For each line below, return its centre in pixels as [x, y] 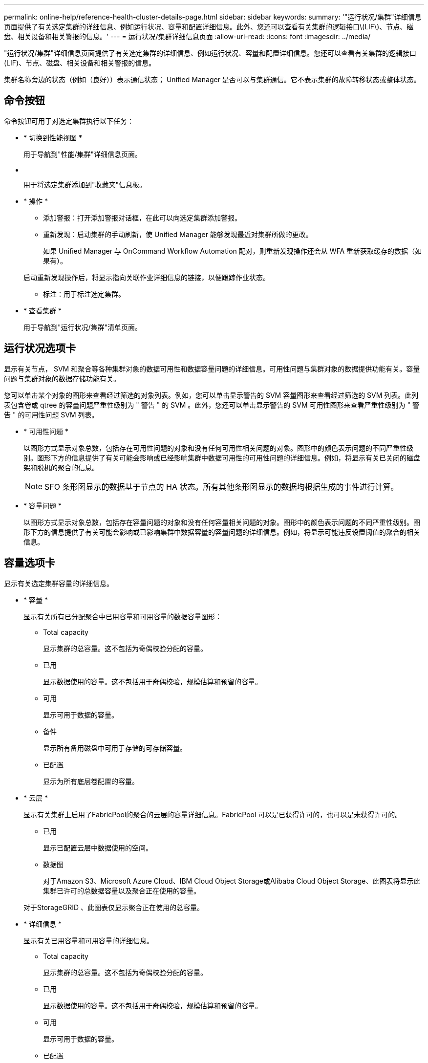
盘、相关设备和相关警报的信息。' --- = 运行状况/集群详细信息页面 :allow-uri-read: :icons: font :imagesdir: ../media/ [187, 36]
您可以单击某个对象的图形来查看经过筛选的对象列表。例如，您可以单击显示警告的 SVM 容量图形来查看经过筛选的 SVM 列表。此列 [211, 395]
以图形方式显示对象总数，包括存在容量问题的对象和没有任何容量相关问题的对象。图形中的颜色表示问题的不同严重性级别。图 [222, 522]
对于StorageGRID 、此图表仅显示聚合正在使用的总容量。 [114, 907]
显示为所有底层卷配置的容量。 [91, 781]
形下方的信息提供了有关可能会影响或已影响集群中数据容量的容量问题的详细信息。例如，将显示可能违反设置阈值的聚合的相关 [222, 532]
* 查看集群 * [43, 310]
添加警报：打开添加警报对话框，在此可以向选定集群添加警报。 [142, 217]
